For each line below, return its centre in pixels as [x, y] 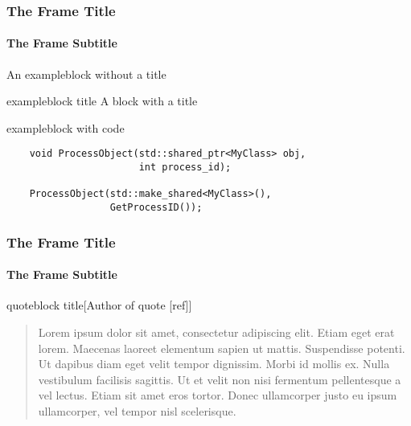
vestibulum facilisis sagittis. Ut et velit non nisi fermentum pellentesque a [220, 379]
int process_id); [185, 168]
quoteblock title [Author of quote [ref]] [99, 305]
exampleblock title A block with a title [102, 101]
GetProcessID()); [156, 208]
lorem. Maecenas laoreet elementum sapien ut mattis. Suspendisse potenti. [222, 348]
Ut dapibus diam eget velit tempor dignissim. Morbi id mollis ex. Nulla [214, 364]
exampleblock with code [66, 127]
